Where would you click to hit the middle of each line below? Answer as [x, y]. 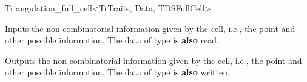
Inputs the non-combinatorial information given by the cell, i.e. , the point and [150, 28]
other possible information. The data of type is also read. [112, 40]
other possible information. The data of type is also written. [117, 72]
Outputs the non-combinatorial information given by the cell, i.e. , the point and [153, 60]
